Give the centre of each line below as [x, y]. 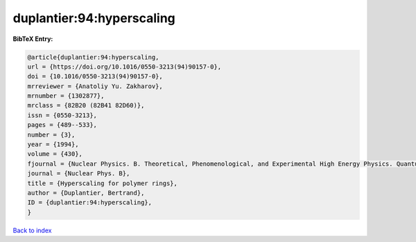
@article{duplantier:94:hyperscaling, [93, 57]
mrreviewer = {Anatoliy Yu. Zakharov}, [95, 86]
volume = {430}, [55, 154]
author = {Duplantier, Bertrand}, [86, 193]
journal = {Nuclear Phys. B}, [79, 174]
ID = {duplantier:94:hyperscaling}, [90, 202]
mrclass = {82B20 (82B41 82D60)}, [86, 105]
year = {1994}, [53, 145]
